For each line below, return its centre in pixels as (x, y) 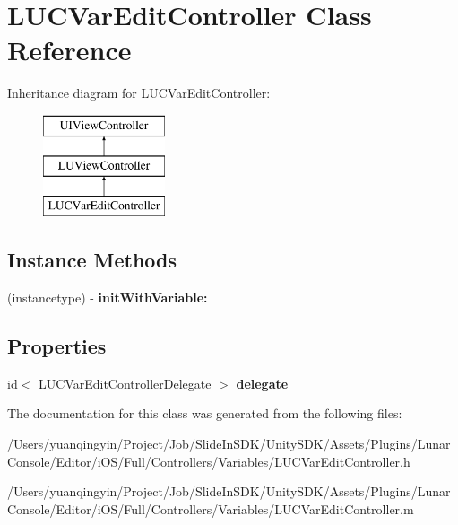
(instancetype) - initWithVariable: (108, 297)
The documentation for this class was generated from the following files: (205, 413)
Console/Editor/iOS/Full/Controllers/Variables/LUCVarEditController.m (211, 508)
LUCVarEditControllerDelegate (125, 383)
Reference (69, 50)
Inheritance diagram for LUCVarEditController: (139, 93)
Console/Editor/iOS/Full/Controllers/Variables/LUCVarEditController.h (209, 461)
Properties (57, 346)
